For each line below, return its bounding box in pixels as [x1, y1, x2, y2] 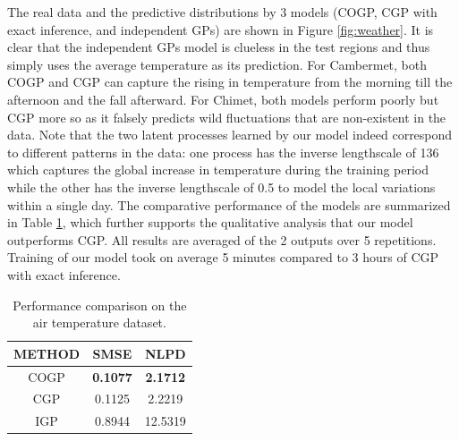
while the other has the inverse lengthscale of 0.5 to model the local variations [7, 177, 436, 196]
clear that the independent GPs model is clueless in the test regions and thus [7, 38, 430, 56]
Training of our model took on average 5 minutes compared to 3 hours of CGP [7, 248, 439, 267]
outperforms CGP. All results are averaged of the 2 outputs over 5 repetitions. [7, 230, 437, 249]
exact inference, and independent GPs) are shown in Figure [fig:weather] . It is [7, 20, 434, 38]
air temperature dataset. [32, 313, 166, 332]
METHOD [13, 343, 81, 362]
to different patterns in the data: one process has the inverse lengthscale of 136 [7, 142, 439, 161]
